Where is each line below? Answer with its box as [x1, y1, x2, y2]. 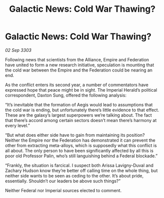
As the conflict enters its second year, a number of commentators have [5, 82, 148, 88]
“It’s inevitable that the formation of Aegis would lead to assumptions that [5, 101, 153, 107]
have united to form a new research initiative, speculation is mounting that [5, 62, 154, 68]
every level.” [5, 123, 30, 128]
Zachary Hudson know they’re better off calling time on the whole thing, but [5, 168, 158, 173]
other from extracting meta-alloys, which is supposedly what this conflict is [5, 142, 157, 148]
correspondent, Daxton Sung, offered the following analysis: [5, 92, 127, 98]
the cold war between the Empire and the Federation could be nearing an [5, 67, 153, 73]
